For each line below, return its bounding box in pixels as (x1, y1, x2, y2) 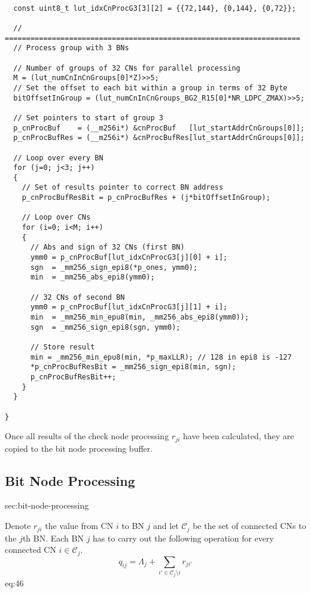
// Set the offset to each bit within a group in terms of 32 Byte (13, 83, 288, 92)
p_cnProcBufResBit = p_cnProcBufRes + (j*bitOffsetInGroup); (22, 193, 270, 202)
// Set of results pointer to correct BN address (22, 183, 224, 192)
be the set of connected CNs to (193, 519, 306, 532)
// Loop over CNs (22, 213, 91, 222)
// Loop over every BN (13, 153, 103, 162)
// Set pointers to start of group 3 (13, 113, 163, 122)
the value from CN (45, 519, 114, 532)
